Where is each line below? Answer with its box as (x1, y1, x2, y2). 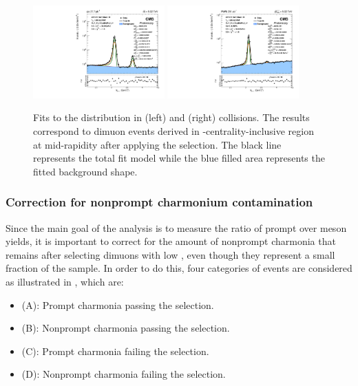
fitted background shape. (33, 164, 138, 178)
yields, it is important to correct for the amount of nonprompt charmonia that (6, 234, 336, 248)
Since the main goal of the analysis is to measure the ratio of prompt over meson (6, 220, 347, 235)
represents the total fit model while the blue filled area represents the (33, 151, 325, 165)
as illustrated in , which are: (6, 275, 124, 288)
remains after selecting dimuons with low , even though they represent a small (6, 247, 335, 261)
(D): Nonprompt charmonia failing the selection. (21, 367, 226, 381)
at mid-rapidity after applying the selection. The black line (33, 137, 282, 151)
